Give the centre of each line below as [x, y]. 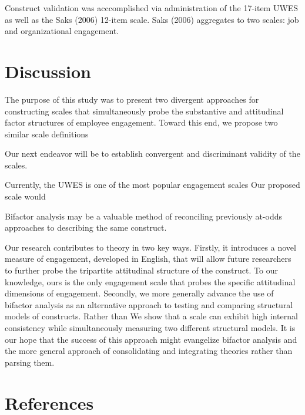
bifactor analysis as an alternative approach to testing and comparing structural [149, 304]
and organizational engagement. [62, 31]
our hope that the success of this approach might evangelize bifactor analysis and [151, 339]
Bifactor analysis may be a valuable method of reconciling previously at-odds [143, 216]
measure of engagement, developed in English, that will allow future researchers [148, 259]
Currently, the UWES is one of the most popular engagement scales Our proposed [152, 185]
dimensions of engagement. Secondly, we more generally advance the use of [139, 293]
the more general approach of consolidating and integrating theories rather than [149, 351]
